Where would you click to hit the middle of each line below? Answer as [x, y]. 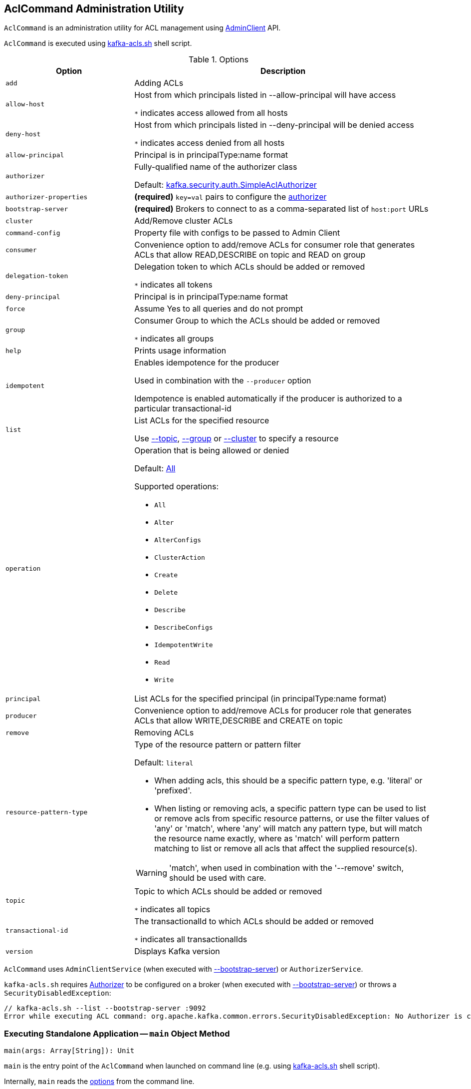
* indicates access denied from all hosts [210, 143]
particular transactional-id [183, 409]
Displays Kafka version [177, 951]
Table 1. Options [219, 60]
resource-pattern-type [47, 812]
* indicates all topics [172, 909]
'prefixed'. [173, 791]
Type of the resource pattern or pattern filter [218, 745]
